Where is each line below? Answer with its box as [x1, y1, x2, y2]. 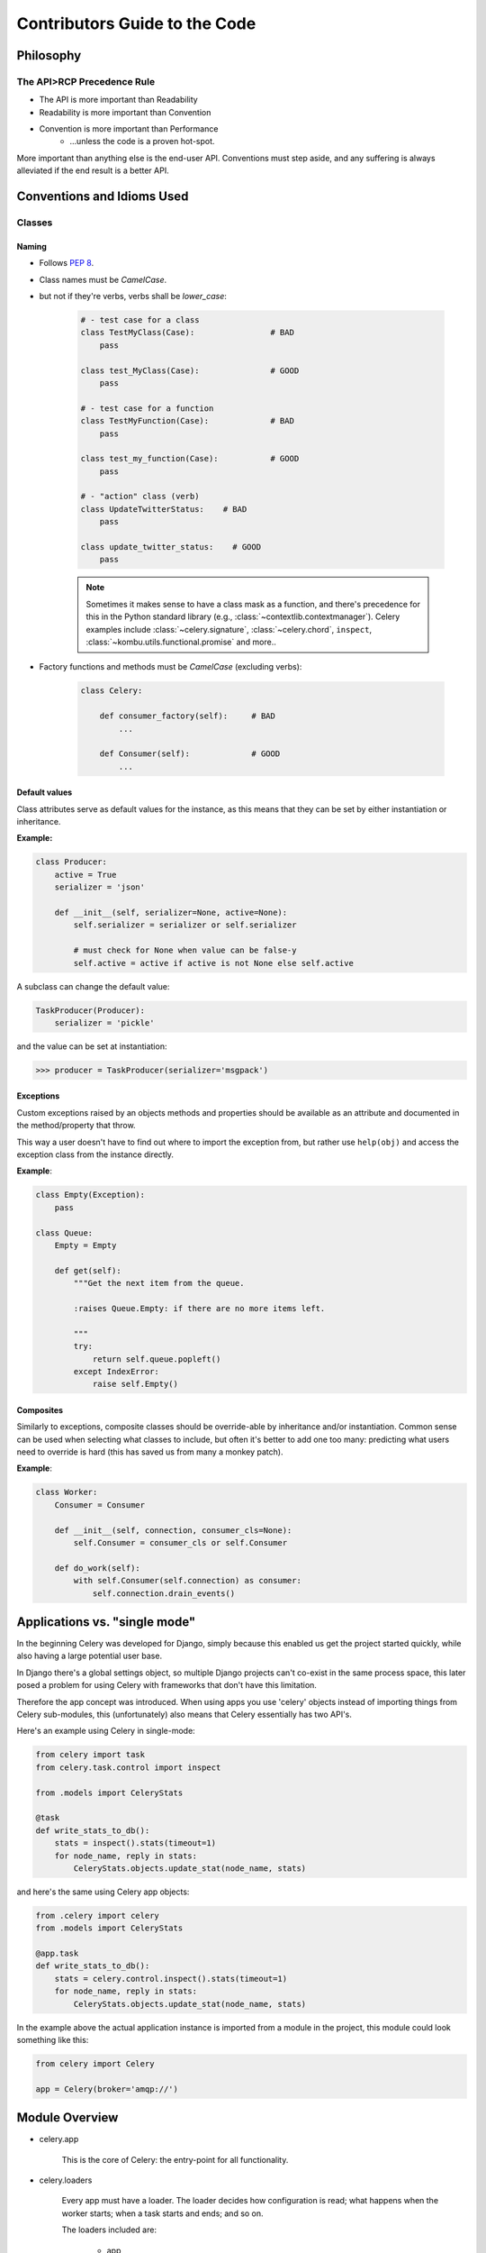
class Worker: [35, 1487, 98, 1498]
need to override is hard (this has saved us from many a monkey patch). [16, 1446, 283, 1457]
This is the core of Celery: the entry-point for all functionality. [61, 2154, 289, 2165]
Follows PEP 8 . [39, 258, 94, 269]
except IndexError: [73, 1366, 159, 1376]
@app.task [35, 1948, 79, 1959]
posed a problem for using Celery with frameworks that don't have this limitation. [16, 1680, 317, 1691]
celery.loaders [39, 2175, 93, 2185]
